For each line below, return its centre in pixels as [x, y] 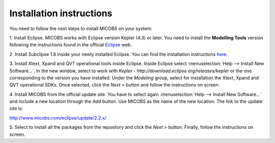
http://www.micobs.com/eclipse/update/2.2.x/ [58, 118]
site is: [16, 108]
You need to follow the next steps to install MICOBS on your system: [81, 28]
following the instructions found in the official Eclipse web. [71, 45]
